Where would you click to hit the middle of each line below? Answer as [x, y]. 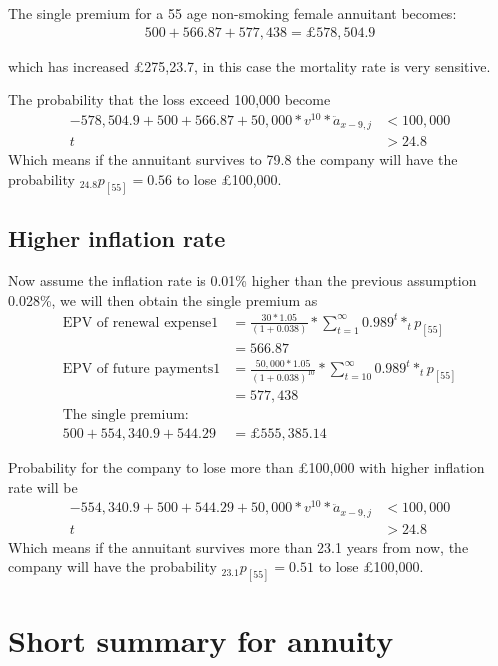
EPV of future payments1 [141, 369]
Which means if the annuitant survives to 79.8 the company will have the [233, 159]
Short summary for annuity [201, 640]
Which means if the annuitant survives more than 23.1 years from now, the [238, 546]
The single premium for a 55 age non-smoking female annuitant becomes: [232, 13]
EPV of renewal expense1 [140, 322]
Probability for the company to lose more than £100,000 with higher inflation [246, 467]
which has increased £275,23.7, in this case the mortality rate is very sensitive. [249, 65]
